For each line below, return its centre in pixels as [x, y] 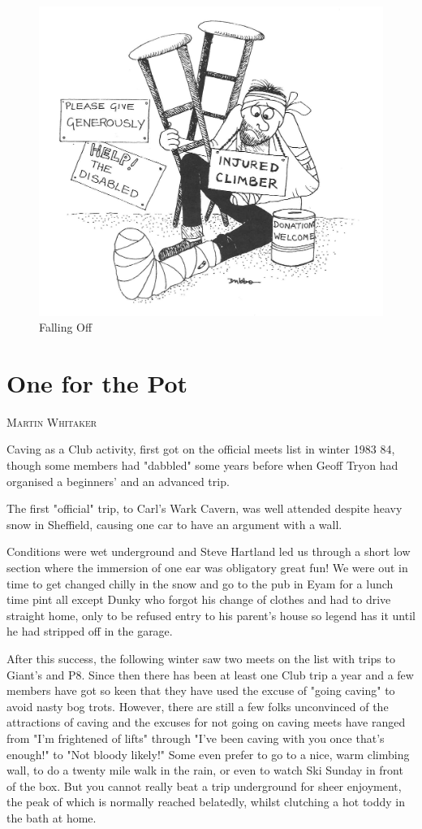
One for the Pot [97, 382]
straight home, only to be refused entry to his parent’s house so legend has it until [211, 615]
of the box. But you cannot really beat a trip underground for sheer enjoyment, [204, 786]
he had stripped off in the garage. [90, 631]
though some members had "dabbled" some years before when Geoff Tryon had [202, 465]
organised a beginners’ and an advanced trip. [118, 481]
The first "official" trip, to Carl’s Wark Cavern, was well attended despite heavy [205, 508]
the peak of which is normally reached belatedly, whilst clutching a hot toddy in [206, 802]
